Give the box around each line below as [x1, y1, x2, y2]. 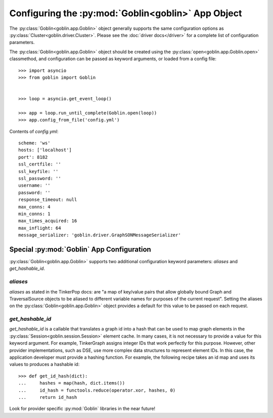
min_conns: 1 [18, 211, 51, 217]
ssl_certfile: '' [18, 161, 61, 167]
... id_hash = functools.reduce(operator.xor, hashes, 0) [18, 387, 176, 393]
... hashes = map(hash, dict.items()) [18, 380, 125, 386]
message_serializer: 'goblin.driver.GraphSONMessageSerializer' [18, 232, 181, 238]
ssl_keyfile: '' [18, 169, 59, 174]
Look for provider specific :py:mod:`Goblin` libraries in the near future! [9, 405, 156, 412]
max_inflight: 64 [18, 225, 61, 231]
